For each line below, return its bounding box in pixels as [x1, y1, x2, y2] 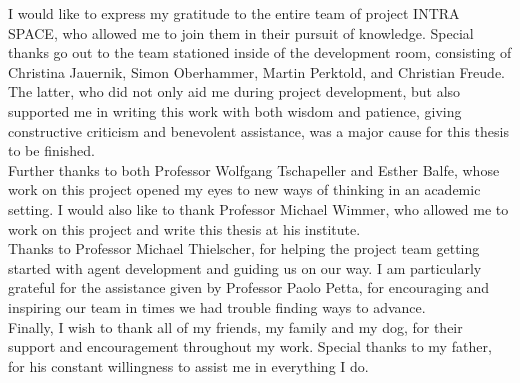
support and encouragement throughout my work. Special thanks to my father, [8, 336, 492, 357]
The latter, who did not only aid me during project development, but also [8, 81, 461, 102]
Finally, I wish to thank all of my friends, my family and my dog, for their [8, 316, 463, 337]
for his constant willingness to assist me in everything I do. [8, 355, 369, 376]
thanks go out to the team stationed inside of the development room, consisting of [8, 42, 512, 63]
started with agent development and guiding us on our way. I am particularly [8, 257, 482, 278]
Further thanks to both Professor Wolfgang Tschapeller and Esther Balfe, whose [8, 159, 500, 180]
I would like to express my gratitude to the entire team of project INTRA [8, 3, 460, 23]
